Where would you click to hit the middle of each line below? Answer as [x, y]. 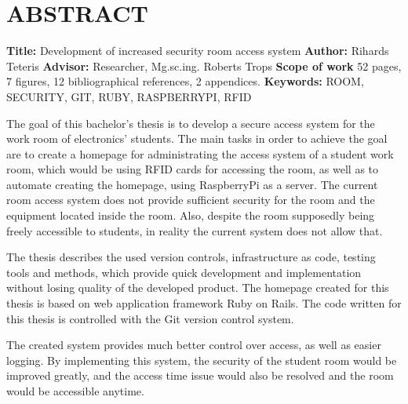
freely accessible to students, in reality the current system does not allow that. [195, 230]
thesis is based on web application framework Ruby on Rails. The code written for [204, 303]
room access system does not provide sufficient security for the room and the [191, 200]
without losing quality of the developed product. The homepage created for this [198, 288]
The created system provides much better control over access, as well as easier [194, 345]
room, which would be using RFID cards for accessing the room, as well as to [193, 169]
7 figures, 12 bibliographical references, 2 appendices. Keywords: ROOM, [185, 81]
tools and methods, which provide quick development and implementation [184, 272]
